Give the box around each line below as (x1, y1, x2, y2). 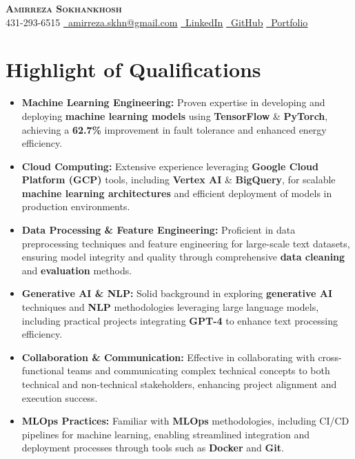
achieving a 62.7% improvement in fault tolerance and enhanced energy (21, 122, 327, 136)
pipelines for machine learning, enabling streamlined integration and (21, 427, 310, 441)
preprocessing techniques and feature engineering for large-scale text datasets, (21, 236, 350, 250)
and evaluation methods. (21, 263, 132, 277)
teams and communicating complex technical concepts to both (67, 363, 330, 378)
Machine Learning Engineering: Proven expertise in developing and (21, 95, 325, 110)
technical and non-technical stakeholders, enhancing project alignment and (21, 377, 337, 391)
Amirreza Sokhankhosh (6, 1, 122, 15)
